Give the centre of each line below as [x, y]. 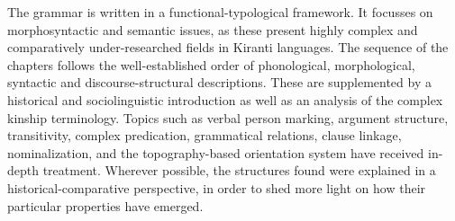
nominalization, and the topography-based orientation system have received [216, 152]
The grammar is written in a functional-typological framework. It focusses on [220, 12]
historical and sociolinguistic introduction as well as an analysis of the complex [225, 99]
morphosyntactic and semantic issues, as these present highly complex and [213, 29]
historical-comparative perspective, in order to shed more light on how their [217, 187]
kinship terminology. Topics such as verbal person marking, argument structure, [228, 117]
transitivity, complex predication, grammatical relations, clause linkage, [205, 135]
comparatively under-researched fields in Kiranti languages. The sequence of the [228, 47]
